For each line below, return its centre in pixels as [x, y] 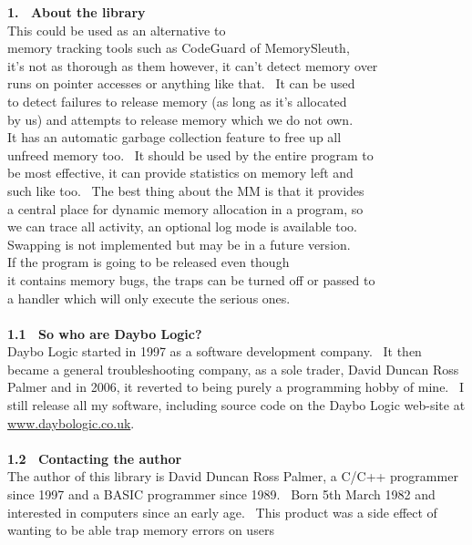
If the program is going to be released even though [149, 262]
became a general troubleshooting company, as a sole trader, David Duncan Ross [233, 369]
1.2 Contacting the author [95, 458]
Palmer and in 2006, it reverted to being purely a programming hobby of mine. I [236, 387]
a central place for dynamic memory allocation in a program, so [185, 208]
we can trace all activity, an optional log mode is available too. [182, 226]
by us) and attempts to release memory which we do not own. [180, 119]
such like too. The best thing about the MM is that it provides [186, 190]
